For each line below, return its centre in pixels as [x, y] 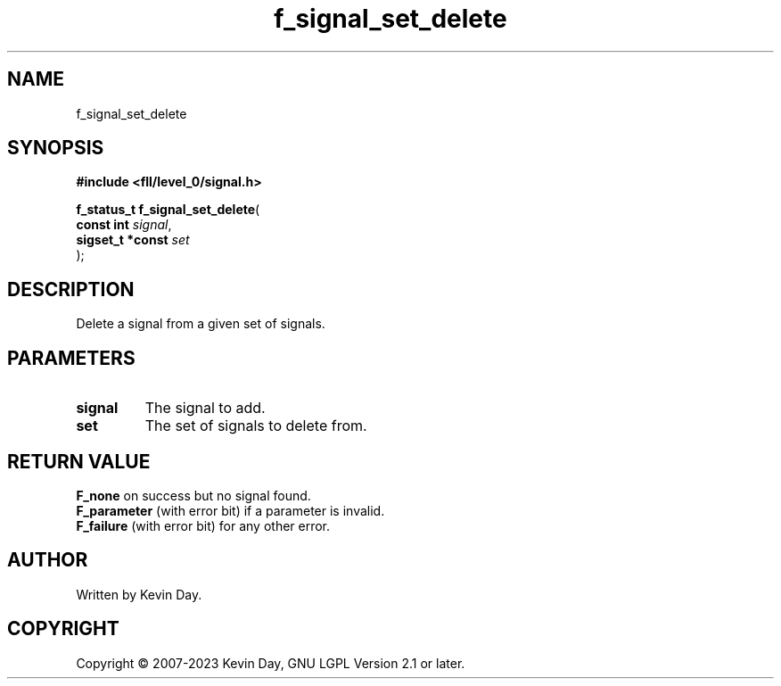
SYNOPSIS [56, 148]
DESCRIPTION [71, 289]
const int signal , [124, 225]
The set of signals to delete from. [256, 426]
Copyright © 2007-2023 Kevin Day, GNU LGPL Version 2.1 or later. [271, 663]
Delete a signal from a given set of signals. [201, 324]
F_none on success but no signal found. [193, 495]
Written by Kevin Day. [139, 594]
